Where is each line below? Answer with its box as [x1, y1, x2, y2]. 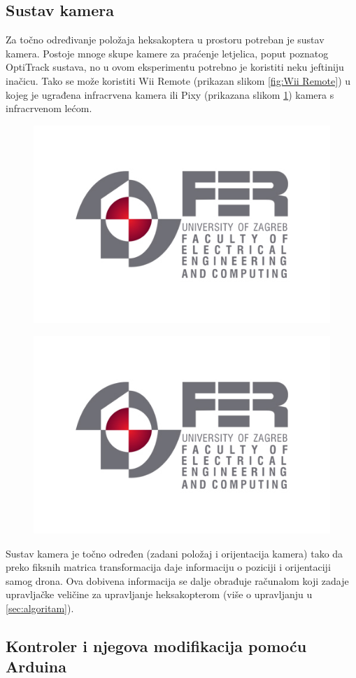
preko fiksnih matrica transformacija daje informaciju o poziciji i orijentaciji [6, 560, 331, 574]
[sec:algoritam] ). [6, 601, 74, 616]
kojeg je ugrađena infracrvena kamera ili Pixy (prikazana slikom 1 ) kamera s [6, 87, 334, 102]
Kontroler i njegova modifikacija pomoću [6, 635, 307, 657]
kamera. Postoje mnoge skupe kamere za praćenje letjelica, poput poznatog [6, 46, 329, 60]
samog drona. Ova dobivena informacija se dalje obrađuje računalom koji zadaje [6, 573, 349, 588]
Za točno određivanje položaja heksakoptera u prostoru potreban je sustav [6, 32, 325, 47]
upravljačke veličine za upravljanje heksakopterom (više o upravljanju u [6, 587, 313, 602]
